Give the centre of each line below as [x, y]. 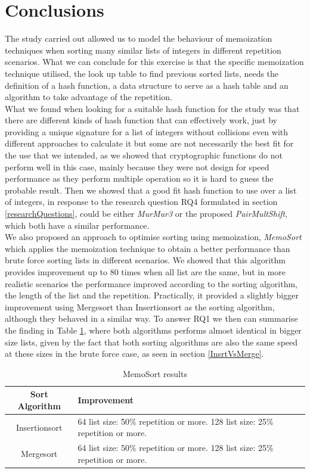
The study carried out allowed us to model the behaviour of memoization [139, 38]
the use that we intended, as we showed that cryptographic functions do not [144, 155]
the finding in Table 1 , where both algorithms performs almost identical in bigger [153, 330]
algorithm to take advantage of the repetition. [89, 97]
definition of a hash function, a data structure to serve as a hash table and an [147, 85]
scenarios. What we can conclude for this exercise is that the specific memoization [154, 62]
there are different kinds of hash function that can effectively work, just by [141, 120]
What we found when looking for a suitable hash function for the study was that [152, 108]
